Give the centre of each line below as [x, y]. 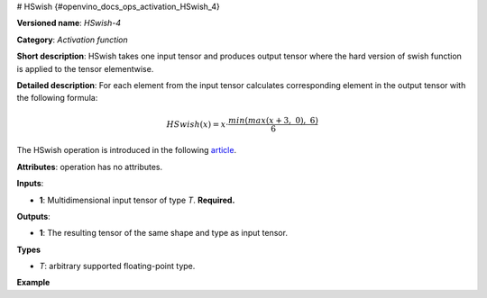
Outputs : [34, 216]
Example [33, 283]
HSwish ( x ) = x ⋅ [198, 124]
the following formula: [57, 98]
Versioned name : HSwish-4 [69, 23]
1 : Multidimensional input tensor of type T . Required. [137, 200]
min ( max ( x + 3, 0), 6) [274, 120]
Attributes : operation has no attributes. [90, 167]
